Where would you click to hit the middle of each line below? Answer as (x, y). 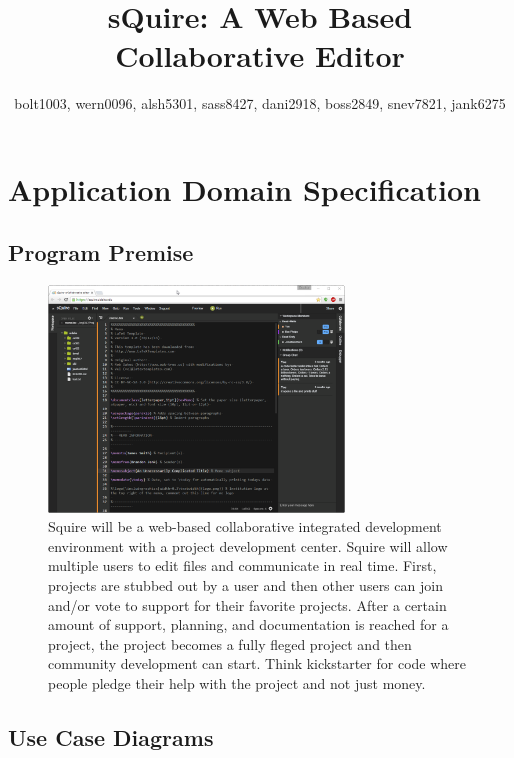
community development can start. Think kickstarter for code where (257, 663)
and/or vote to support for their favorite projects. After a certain (247, 604)
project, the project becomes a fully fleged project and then (230, 643)
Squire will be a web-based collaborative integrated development (245, 526)
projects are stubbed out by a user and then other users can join (245, 584)
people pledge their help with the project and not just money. (237, 682)
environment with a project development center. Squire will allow (248, 545)
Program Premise (101, 252)
